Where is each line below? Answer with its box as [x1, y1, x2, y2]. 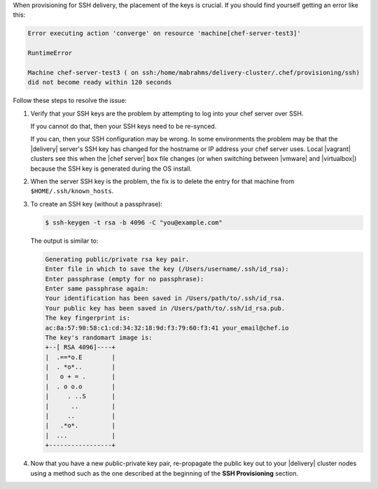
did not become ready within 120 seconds [27, 78, 172, 87]
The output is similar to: [30, 236, 99, 245]
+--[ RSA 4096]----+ [45, 343, 115, 351]
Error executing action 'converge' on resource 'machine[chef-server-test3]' [27, 29, 301, 38]
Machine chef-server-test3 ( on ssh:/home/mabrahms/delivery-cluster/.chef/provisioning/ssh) [27, 69, 360, 76]
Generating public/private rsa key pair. [45, 255, 190, 263]
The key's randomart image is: [45, 333, 153, 341]
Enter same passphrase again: [45, 284, 149, 292]
